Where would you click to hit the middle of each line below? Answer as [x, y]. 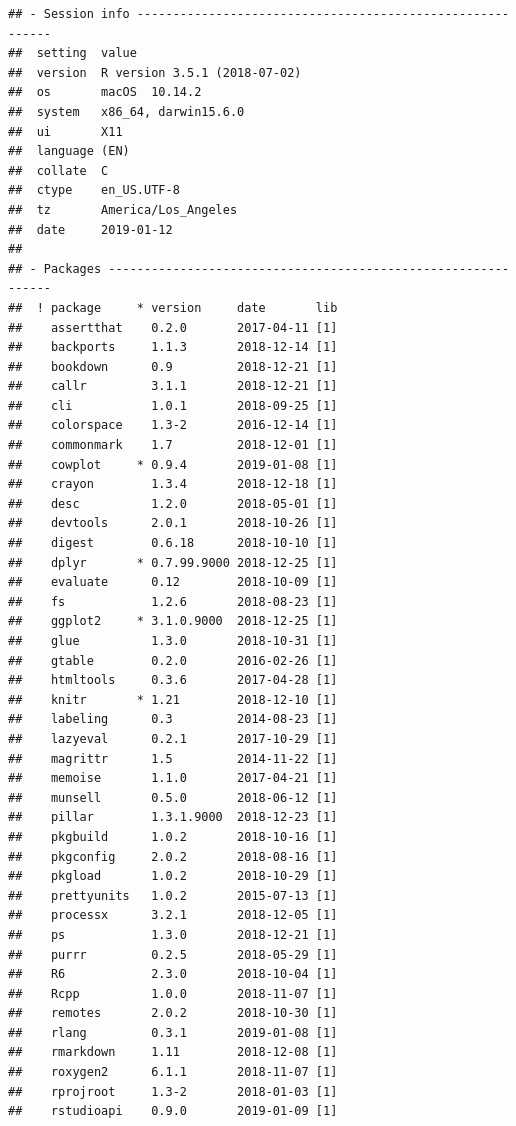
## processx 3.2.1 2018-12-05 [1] [173, 915]
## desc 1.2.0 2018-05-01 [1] [173, 503]
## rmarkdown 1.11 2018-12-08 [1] [173, 1052]
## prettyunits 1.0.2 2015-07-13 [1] [173, 895]
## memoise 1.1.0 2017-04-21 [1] [173, 778]
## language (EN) [69, 151]
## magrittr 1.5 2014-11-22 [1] [173, 758]
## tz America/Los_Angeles [123, 209]
